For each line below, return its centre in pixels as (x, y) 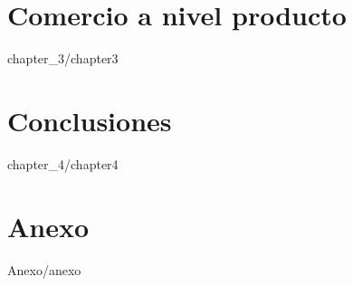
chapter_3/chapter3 (63, 58)
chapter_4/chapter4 (63, 163)
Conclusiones (90, 120)
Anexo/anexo (44, 269)
